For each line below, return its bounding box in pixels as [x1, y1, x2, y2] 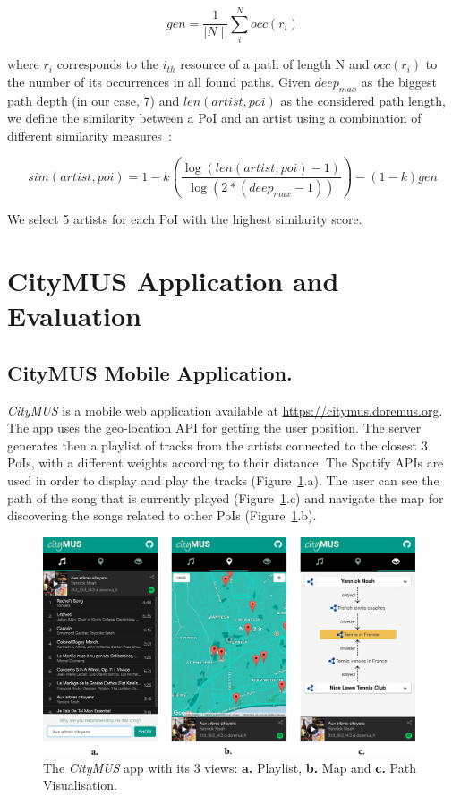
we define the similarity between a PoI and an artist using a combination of [7, 108, 422, 127]
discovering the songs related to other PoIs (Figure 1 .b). [7, 506, 317, 525]
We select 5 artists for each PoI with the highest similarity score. [7, 210, 362, 228]
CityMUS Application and [7, 262, 339, 299]
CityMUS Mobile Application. [7, 358, 293, 386]
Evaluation [7, 297, 141, 334]
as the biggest [361, 72, 437, 90]
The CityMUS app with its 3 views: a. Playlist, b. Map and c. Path [43, 758, 416, 776]
